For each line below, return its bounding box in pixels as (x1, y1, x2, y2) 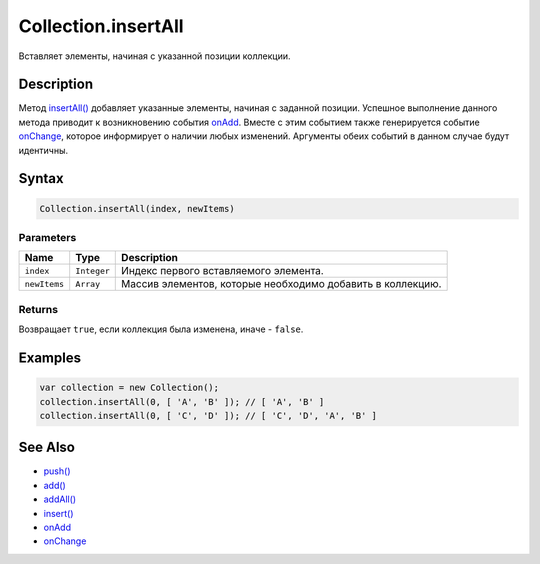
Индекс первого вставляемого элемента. (121, 264, 324, 278)
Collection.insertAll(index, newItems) (39, 203, 235, 214)
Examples (18, 349, 82, 366)
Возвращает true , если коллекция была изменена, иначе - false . (18, 323, 304, 335)
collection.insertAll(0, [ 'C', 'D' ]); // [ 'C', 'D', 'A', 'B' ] (39, 410, 378, 421)
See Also (18, 439, 75, 456)
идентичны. (18, 144, 69, 156)
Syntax (18, 170, 64, 187)
